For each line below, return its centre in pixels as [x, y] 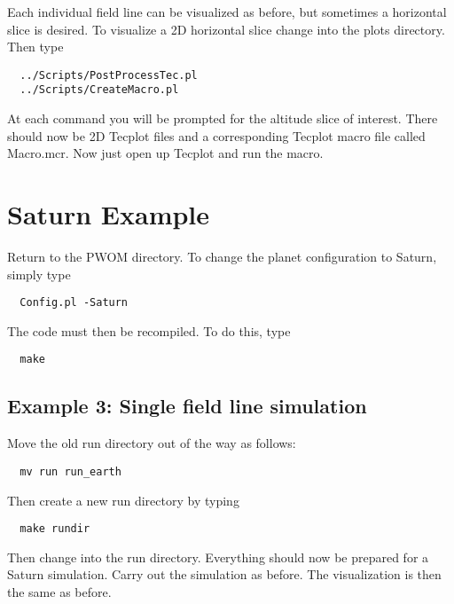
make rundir [55, 529]
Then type [35, 47]
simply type [39, 274]
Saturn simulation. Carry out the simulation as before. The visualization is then [224, 574]
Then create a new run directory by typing [123, 500]
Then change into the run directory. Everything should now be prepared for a [218, 557]
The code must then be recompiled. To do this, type [149, 330]
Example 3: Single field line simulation [187, 406]
